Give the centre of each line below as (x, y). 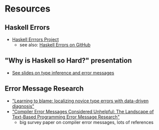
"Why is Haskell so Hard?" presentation (68, 61)
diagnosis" (23, 106)
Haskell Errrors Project (35, 39)
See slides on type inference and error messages (63, 73)
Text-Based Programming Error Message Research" (66, 117)
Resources (28, 9)
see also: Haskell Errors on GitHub (55, 45)
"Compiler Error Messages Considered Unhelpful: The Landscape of (83, 111)
